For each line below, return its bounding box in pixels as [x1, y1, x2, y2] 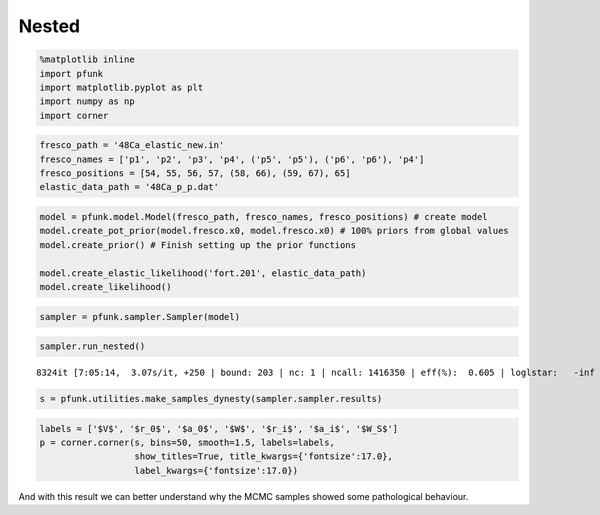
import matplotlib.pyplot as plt [39, 81, 204, 93]
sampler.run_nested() [39, 341, 146, 352]
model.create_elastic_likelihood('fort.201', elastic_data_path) [39, 267, 367, 279]
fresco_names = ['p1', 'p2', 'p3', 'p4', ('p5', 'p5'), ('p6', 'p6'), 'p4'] [39, 153, 425, 165]
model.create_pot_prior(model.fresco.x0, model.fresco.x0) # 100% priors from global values [39, 225, 509, 237]
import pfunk [39, 68, 104, 79]
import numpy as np [39, 96, 135, 107]
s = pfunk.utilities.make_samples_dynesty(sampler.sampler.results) [39, 393, 383, 405]
